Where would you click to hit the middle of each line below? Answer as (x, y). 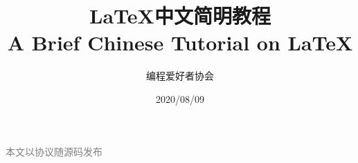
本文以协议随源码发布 (54, 151)
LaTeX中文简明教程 (180, 16)
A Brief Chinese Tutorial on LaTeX (180, 42)
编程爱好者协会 (180, 76)
